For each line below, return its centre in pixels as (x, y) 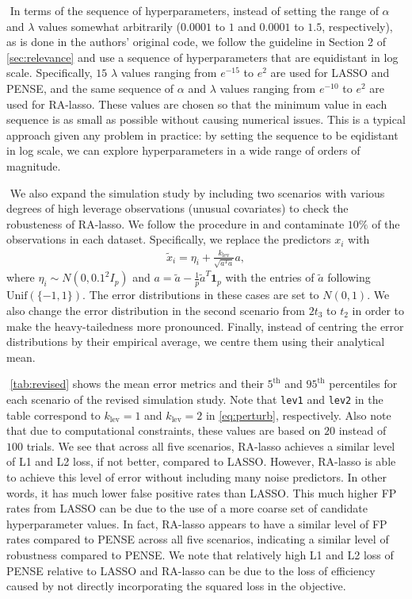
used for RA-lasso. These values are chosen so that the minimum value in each (197, 104)
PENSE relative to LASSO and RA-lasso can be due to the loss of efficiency (191, 570)
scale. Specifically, (50, 73)
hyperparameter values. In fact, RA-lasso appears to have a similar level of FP (197, 523)
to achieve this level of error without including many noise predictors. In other (196, 476)
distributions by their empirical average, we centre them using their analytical (196, 342)
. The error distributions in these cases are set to (201, 295)
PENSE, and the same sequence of (90, 88)
